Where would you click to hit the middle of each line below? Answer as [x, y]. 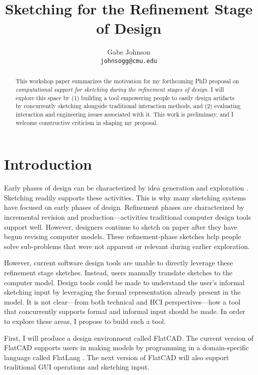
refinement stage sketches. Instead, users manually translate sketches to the [118, 272]
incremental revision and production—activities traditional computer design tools [128, 217]
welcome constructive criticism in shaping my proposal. [87, 122]
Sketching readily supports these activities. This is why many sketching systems [125, 197]
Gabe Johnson [129, 52]
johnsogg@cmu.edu [129, 61]
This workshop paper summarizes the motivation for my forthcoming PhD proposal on [127, 81]
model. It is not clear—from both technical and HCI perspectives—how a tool [122, 301]
